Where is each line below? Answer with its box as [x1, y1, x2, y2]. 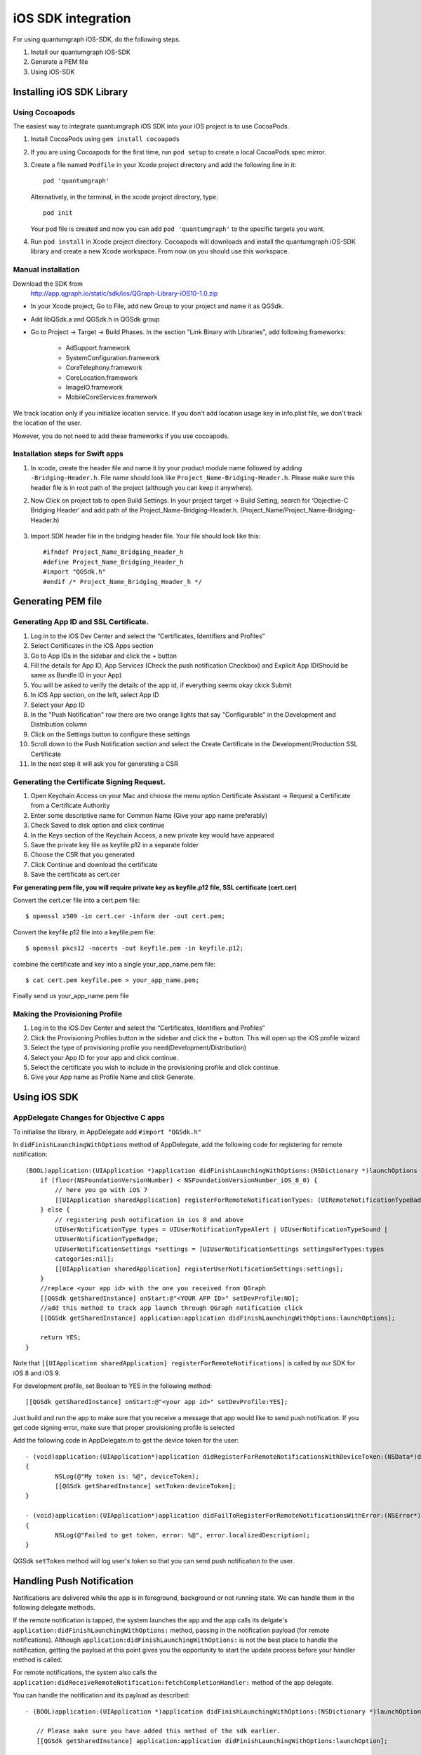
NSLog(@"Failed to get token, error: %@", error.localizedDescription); [55, 1531, 311, 1539]
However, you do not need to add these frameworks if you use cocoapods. [13, 432, 229, 440]
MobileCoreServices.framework [65, 393, 158, 402]
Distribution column [30, 720, 88, 729]
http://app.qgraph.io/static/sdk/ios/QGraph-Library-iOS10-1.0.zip [30, 289, 218, 298]
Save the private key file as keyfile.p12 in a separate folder [30, 840, 199, 849]
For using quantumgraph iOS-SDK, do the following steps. [13, 35, 181, 44]
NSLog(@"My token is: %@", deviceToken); [55, 1472, 200, 1481]
